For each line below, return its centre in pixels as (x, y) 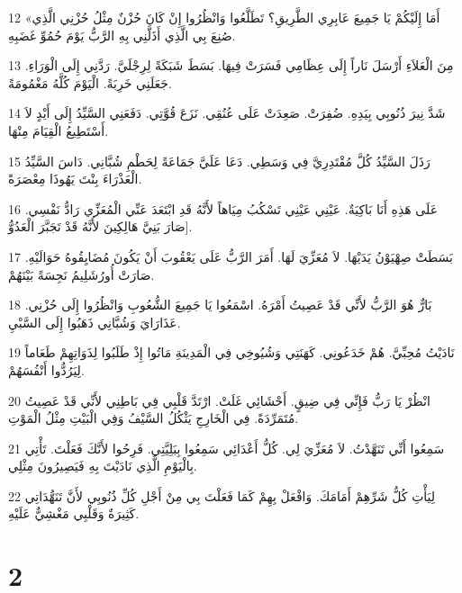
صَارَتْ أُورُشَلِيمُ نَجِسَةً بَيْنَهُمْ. (82, 274)
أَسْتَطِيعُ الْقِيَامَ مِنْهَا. (59, 130)
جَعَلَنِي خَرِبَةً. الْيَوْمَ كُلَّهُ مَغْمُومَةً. (90, 82)
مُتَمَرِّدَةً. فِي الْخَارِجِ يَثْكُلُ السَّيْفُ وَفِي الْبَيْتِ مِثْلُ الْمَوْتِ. (154, 418)
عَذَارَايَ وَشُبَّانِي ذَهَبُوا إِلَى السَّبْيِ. (95, 322)
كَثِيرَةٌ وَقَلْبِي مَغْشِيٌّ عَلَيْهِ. (74, 513)
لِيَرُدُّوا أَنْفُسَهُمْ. (46, 369)
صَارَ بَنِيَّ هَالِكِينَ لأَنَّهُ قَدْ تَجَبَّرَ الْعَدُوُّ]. (100, 226)
